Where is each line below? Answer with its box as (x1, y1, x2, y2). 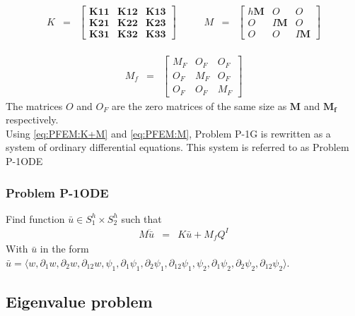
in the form (40, 241, 89, 256)
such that (121, 211, 162, 226)
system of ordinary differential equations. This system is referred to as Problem (6, 140, 349, 154)
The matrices (6, 98, 63, 113)
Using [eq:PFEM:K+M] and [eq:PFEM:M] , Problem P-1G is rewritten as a (6, 126, 331, 140)
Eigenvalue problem (6, 291, 153, 312)
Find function (6, 211, 65, 226)
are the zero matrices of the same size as (111, 98, 287, 113)
